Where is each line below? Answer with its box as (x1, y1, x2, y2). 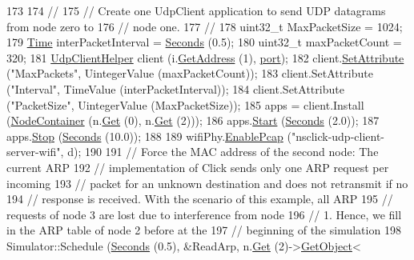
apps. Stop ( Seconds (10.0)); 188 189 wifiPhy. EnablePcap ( (6, 127, 291, 144)
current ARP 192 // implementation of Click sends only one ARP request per (6, 158, 389, 175)
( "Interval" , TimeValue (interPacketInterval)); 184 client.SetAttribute (6, 80, 344, 97)
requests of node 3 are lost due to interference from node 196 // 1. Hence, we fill (6, 206, 402, 222)
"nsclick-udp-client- (291, 127, 385, 144)
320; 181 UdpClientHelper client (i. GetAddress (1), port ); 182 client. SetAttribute (6, 49, 404, 66)
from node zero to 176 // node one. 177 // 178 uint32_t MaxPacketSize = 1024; (6, 18, 403, 34)
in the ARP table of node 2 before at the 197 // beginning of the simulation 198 (6, 222, 401, 238)
